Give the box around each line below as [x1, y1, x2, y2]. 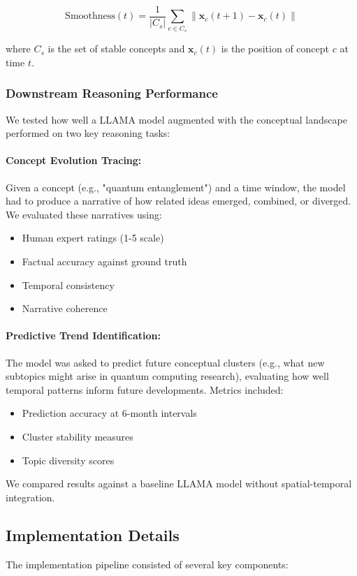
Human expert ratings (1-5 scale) [22, 230, 164, 245]
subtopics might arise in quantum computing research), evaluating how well [6, 369, 329, 383]
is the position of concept [221, 41, 329, 56]
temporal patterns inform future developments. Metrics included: [6, 382, 284, 397]
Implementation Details [6, 524, 180, 545]
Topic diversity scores [22, 452, 115, 467]
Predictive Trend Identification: [6, 328, 161, 343]
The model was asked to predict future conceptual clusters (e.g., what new [6, 355, 325, 369]
